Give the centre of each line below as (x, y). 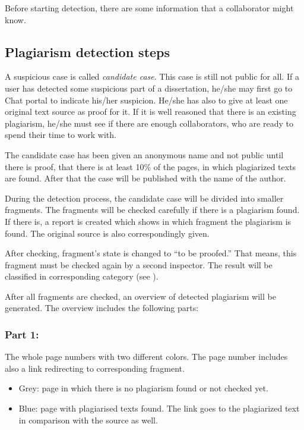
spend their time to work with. (61, 135)
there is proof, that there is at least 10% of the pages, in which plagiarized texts (151, 166)
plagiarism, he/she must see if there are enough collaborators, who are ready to (149, 123)
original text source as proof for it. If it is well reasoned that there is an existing (151, 112)
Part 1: (22, 334)
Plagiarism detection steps (88, 51)
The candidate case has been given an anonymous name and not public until (144, 154)
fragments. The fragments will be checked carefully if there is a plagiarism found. (152, 210)
